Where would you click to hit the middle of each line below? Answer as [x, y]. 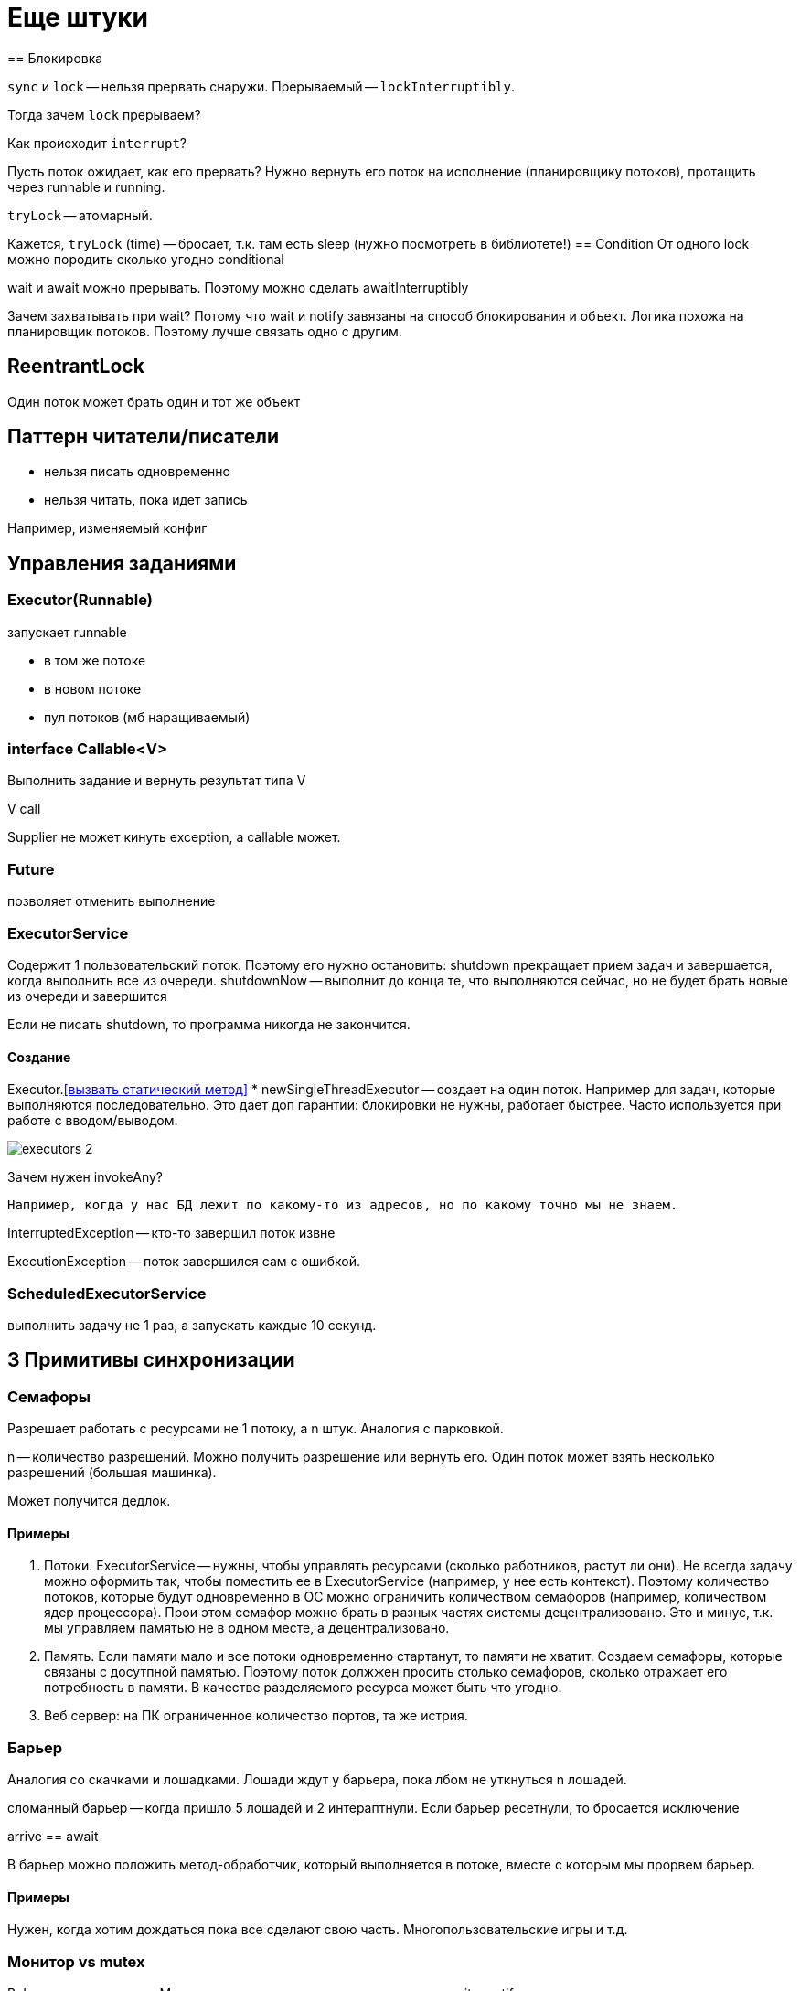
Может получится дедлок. [89, 1501]
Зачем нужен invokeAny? [85, 1177]
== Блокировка [55, 58]
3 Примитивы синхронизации [151, 1360]
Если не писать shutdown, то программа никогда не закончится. [209, 1024]
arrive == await [53, 1837]
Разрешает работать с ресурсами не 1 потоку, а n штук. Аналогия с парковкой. [256, 1429]
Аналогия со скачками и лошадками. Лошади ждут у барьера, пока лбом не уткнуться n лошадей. [317, 1780]
